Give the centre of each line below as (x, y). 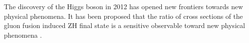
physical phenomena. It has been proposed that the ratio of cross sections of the (124, 16)
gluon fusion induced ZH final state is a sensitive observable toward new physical (124, 25)
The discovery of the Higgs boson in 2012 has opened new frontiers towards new (124, 6)
